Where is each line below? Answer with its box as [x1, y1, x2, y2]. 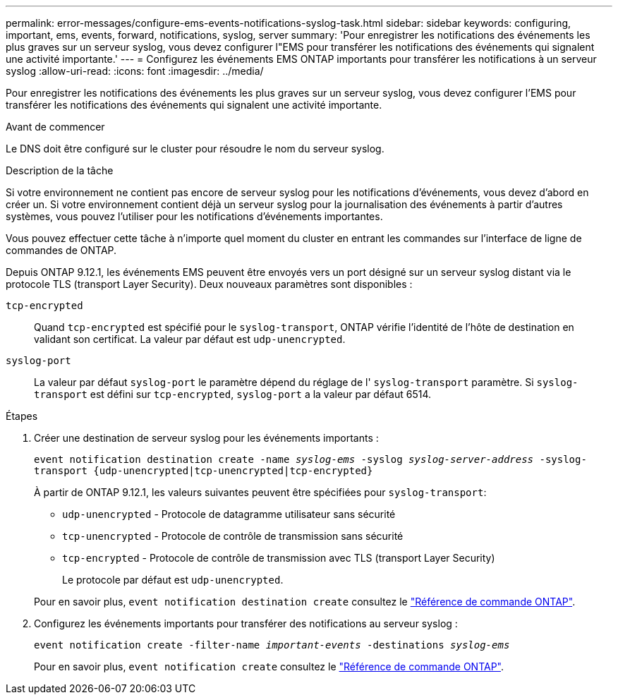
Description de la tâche [6, 164, 114, 176]
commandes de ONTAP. [6, 244, 117, 256]
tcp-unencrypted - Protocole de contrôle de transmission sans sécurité [62, 530, 404, 542]
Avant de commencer [6, 121, 105, 133]
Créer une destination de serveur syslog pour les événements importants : [34, 432, 379, 444]
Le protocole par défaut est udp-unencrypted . [62, 574, 284, 586]
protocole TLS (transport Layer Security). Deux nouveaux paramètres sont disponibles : [6, 278, 413, 290]
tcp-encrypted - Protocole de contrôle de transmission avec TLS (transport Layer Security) [62, 552, 495, 564]
